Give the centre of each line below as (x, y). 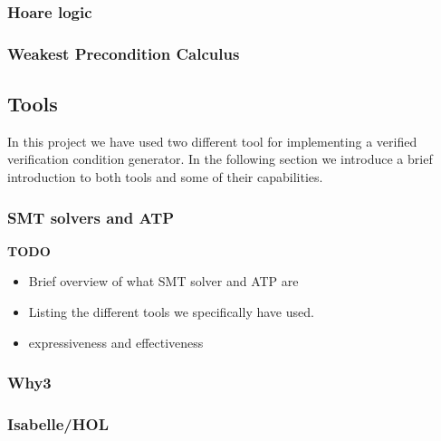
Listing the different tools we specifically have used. (171, 312)
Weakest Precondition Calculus (124, 53)
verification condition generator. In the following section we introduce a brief (220, 159)
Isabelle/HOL (58, 424)
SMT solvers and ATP (91, 217)
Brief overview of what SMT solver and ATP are (163, 281)
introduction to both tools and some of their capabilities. (165, 177)
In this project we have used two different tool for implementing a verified (212, 141)
